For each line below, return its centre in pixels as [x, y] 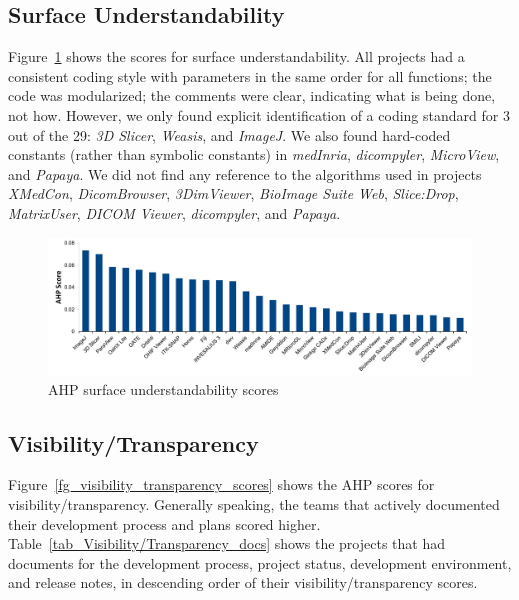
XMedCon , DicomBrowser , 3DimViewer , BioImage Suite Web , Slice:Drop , [233, 193]
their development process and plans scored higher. [164, 523]
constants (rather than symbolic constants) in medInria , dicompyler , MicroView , [254, 154]
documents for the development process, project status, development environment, [260, 562]
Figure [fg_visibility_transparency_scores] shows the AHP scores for [221, 484]
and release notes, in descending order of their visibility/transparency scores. [243, 582]
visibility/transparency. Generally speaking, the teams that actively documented [254, 504]
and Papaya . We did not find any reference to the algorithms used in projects [245, 173]
